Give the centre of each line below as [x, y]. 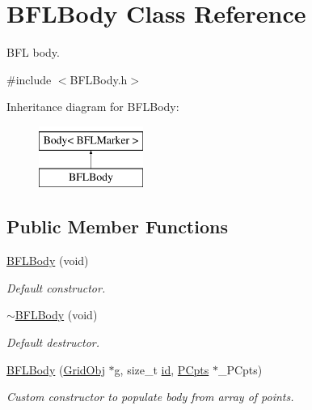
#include [29, 79]
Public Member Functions [117, 226]
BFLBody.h [99, 79]
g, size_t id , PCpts [162, 369]
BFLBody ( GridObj [56, 369]
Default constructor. [56, 287]
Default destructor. [53, 342]
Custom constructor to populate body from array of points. [150, 397]
